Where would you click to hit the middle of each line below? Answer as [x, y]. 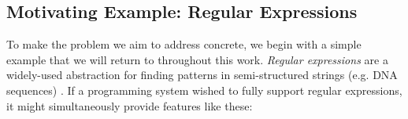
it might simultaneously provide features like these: [130, 105]
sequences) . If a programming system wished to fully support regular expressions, [204, 90]
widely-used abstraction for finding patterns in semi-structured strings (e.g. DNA [202, 75]
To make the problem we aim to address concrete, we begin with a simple [184, 44]
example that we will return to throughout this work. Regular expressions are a [197, 59]
